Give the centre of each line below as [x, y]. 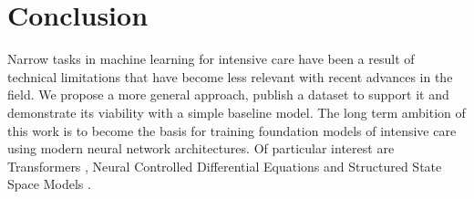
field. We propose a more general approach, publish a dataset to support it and [228, 94]
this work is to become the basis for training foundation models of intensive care [232, 130]
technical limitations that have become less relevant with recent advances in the [230, 76]
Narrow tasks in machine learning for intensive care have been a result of [211, 59]
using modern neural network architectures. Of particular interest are [201, 148]
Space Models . [49, 184]
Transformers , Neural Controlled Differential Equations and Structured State [225, 166]
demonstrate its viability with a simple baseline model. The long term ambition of [237, 112]
